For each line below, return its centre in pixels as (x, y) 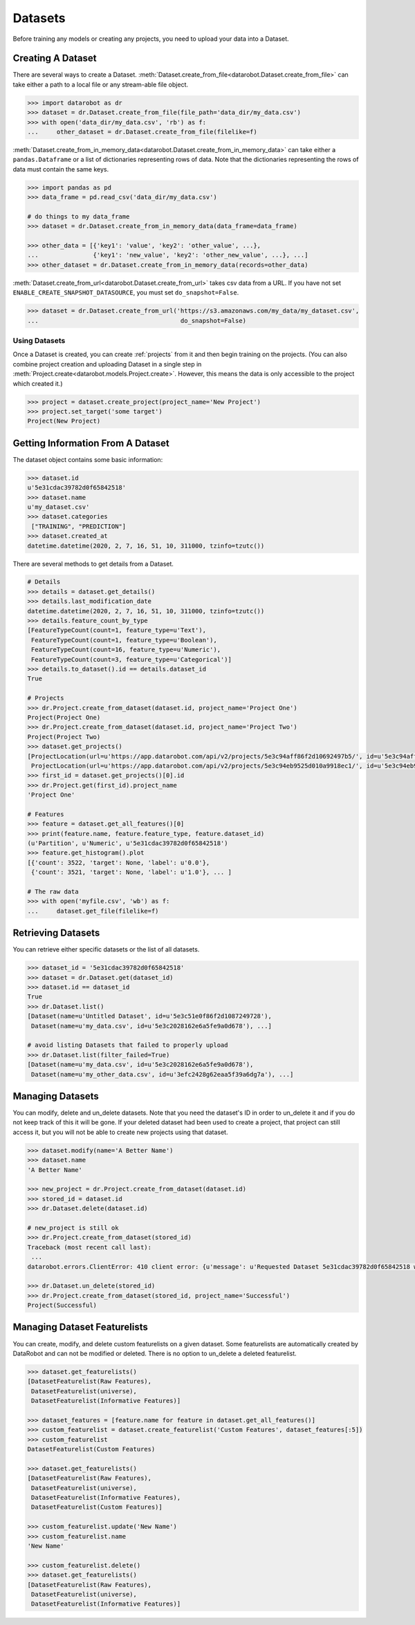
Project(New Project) (64, 421)
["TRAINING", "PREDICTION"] (79, 526)
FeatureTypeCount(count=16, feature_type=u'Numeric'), (126, 650)
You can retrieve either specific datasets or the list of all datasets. (106, 949)
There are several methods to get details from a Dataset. (93, 564)
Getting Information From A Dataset (91, 443)
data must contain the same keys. (61, 169)
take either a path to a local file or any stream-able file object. (100, 84)
